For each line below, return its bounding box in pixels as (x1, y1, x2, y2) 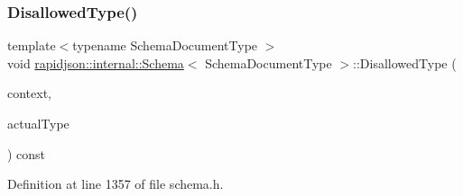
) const (7, 144, 46, 163)
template (7, 36, 56, 55)
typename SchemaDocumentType (72, 36, 258, 55)
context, (7, 84, 51, 102)
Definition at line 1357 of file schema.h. (7, 174, 224, 193)
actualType (7, 114, 69, 132)
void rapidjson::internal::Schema (7, 53, 184, 72)
